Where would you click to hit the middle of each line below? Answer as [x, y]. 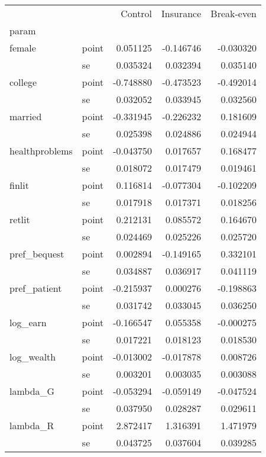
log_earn [28, 322]
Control [137, 13]
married [26, 116]
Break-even [233, 13]
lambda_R [32, 425]
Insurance [181, 13]
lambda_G [32, 391]
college [23, 82]
